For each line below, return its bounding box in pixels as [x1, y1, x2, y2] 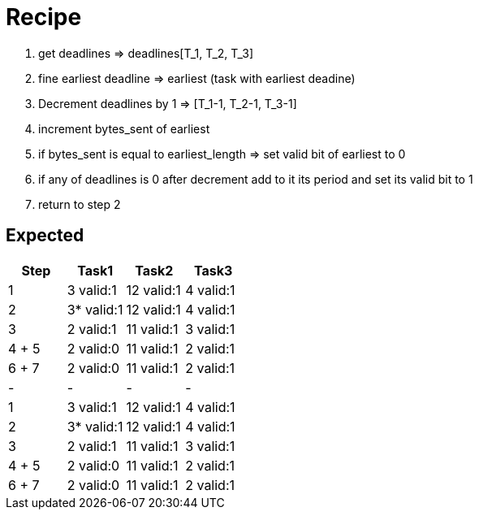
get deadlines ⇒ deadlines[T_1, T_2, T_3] [38, 46, 254, 60]
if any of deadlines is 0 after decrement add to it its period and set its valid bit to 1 [38, 171, 473, 186]
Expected [6, 225, 84, 246]
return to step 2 [38, 197, 121, 211]
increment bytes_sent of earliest [38, 121, 210, 136]
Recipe [6, 3, 82, 31]
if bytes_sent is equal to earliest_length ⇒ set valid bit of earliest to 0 [38, 146, 406, 161]
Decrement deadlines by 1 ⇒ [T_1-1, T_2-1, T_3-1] [38, 96, 297, 111]
